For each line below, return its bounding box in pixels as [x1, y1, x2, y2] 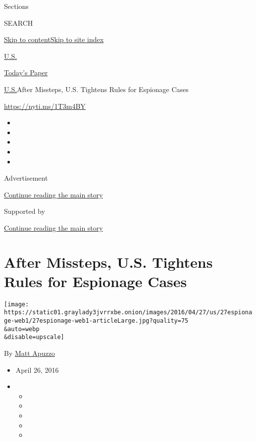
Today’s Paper [4, 67, 48, 78]
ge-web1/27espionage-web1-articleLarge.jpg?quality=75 [4, 317, 189, 325]
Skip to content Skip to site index [4, 34, 104, 45]
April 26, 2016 [15, 364, 59, 375]
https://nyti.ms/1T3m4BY [4, 100, 86, 111]
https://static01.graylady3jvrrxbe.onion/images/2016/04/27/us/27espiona [4, 309, 253, 316]
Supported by [4, 206, 45, 216]
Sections [4, 1, 29, 11]
